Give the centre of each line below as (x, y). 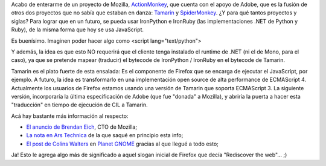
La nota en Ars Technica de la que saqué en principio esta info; (105, 135)
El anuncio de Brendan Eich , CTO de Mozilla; (82, 127)
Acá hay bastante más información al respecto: (70, 116)
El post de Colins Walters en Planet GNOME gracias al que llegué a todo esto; (122, 144)
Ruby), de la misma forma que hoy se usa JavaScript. (78, 29)
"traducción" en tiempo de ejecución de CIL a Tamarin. (79, 105)
